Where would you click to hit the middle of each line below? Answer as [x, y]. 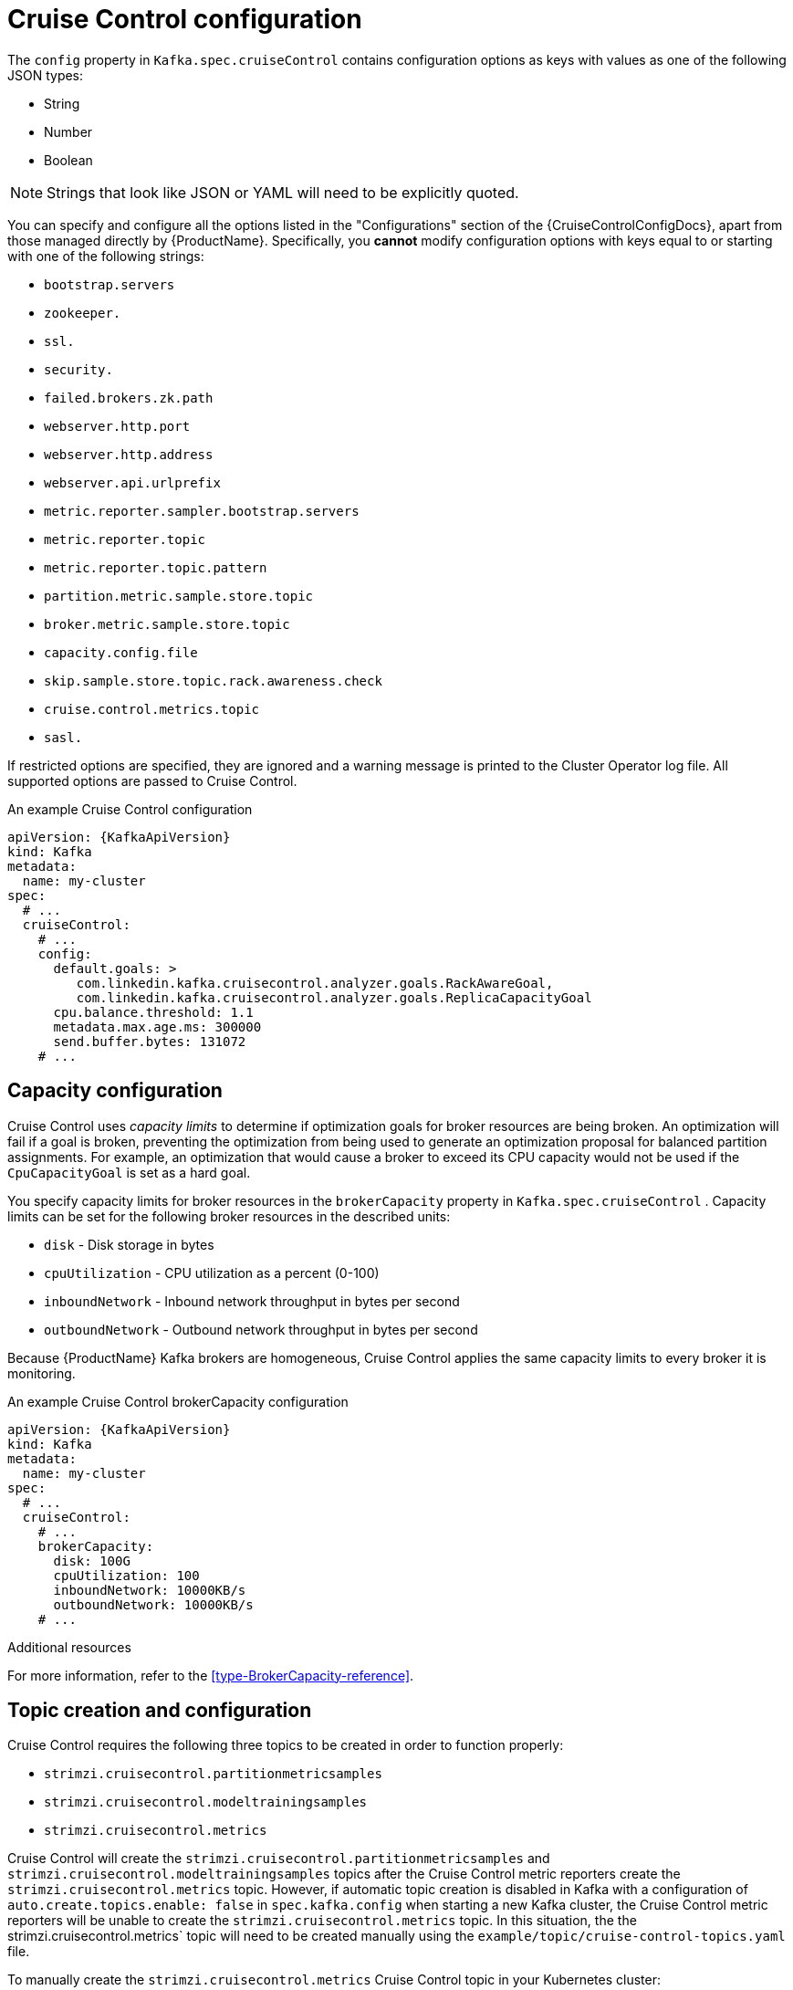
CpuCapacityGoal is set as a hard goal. [129, 1172]
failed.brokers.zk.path [129, 398]
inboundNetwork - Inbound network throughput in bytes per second [252, 1301]
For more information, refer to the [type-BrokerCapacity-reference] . [211, 1675]
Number [68, 131]
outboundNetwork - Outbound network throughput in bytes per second [261, 1329]
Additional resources [69, 1647]
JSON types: [46, 75]
